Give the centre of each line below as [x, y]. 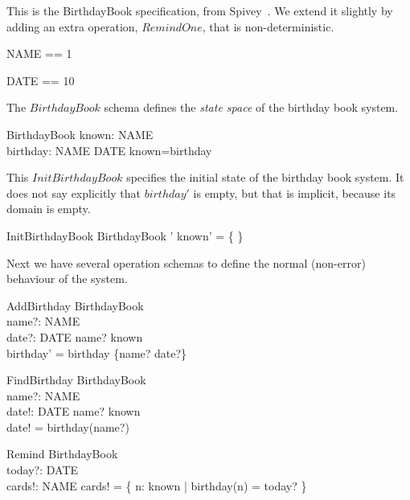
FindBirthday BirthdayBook [76, 380]
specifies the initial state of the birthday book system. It [265, 177]
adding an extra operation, [72, 26]
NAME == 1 [39, 53]
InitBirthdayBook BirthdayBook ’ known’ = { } [125, 235]
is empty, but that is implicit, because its [295, 193]
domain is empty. [49, 209]
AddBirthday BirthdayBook [75, 305]
